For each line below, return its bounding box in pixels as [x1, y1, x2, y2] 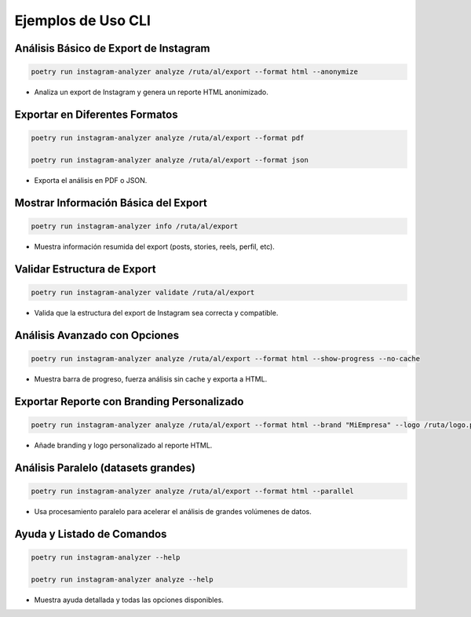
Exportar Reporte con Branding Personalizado [14, 395, 244, 408]
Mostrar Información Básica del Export [14, 196, 208, 210]
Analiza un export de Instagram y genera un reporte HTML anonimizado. [34, 87, 268, 97]
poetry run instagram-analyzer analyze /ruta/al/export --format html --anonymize [31, 68, 359, 76]
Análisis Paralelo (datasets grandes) [14, 461, 196, 474]
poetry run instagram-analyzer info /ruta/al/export [31, 221, 239, 231]
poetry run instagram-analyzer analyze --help [31, 575, 214, 584]
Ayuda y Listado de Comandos [14, 527, 167, 541]
